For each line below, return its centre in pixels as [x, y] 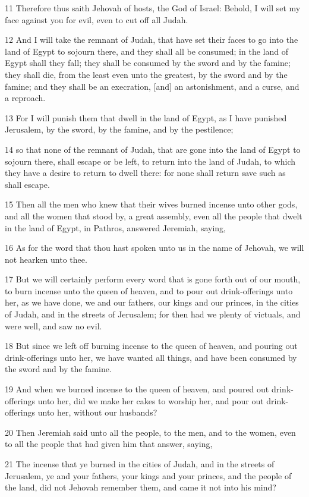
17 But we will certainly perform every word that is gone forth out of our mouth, [153, 279]
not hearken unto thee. [46, 259]
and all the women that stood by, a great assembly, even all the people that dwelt [154, 216]
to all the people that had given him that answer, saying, [109, 444]
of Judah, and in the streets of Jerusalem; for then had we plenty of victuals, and [153, 314]
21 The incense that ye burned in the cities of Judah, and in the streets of [140, 464]
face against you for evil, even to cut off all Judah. [97, 19]
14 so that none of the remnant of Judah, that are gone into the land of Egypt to [153, 149]
